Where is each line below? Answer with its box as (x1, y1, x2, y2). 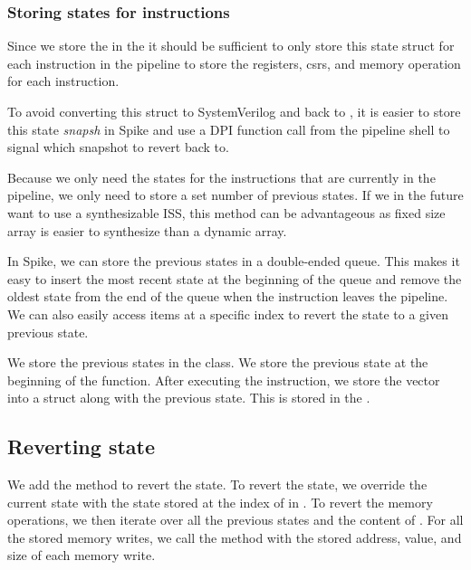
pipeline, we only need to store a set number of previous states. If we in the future (7, 185, 464, 204)
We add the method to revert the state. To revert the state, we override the (7, 475, 428, 494)
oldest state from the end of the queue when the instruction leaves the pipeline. (7, 287, 448, 306)
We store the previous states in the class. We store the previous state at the (7, 353, 428, 372)
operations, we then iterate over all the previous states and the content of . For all (7, 510, 464, 529)
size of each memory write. (7, 546, 156, 565)
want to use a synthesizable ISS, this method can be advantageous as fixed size (7, 203, 446, 222)
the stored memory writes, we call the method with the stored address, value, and (7, 527, 462, 546)
